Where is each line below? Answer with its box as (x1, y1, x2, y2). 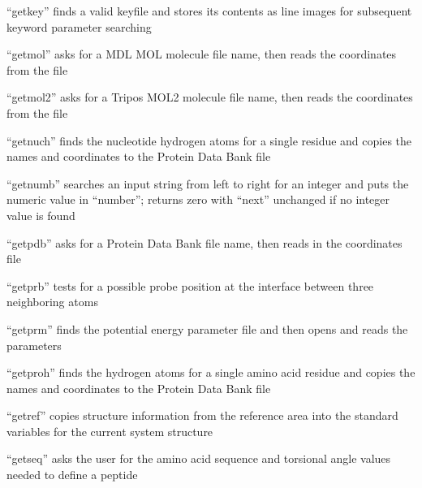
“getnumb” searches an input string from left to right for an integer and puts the (6, 175, 409, 192)
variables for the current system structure (6, 422, 213, 439)
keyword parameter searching (6, 18, 152, 35)
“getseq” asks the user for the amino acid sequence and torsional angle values (6, 450, 391, 467)
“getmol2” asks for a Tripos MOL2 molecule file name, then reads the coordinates (6, 89, 413, 106)
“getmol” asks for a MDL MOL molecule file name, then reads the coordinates (6, 45, 397, 63)
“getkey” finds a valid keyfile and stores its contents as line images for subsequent (6, 2, 412, 19)
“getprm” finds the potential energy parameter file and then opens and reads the (6, 320, 408, 337)
